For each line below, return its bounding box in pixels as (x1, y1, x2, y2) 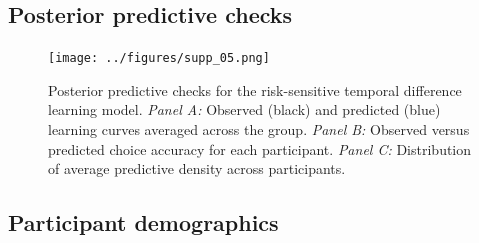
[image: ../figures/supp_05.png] (48, 51, 270, 66)
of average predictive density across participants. (48, 158, 346, 179)
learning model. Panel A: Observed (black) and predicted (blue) (48, 99, 441, 120)
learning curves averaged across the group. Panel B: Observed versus (48, 119, 470, 140)
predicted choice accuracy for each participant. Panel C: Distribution (48, 138, 472, 159)
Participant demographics (8, 207, 279, 238)
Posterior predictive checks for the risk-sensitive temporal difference (48, 79, 462, 100)
